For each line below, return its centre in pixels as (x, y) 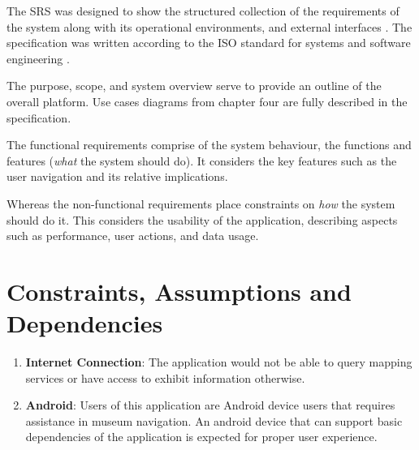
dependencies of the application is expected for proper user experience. (201, 437)
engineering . (38, 58)
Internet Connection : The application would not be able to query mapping (219, 362)
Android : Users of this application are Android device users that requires (210, 405)
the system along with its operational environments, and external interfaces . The (209, 26)
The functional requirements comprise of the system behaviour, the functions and (209, 145)
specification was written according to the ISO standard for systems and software (209, 43)
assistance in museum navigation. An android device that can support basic (214, 420)
